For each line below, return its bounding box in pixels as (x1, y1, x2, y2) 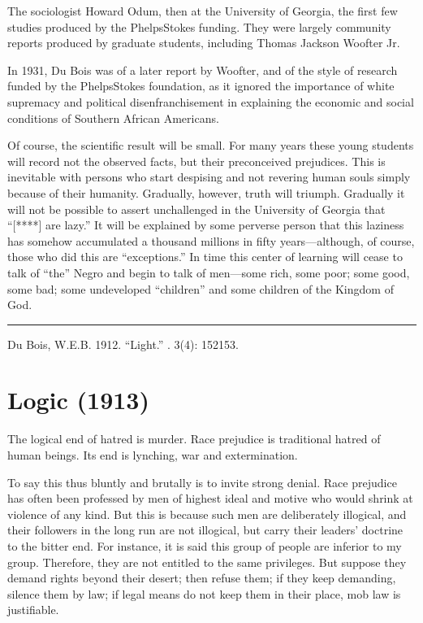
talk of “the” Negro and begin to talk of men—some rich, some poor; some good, (7, 264, 410, 281)
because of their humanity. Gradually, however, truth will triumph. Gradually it (7, 184, 405, 201)
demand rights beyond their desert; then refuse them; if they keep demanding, (7, 569, 396, 586)
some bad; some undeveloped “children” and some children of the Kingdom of (7, 280, 394, 297)
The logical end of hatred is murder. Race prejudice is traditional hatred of (7, 430, 381, 447)
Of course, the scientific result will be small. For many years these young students (7, 137, 414, 154)
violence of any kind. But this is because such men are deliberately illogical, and (7, 505, 407, 522)
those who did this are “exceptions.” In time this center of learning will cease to (7, 248, 403, 265)
